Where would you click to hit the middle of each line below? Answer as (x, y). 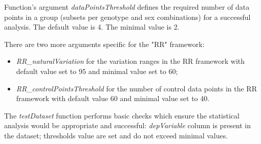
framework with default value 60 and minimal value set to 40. (113, 98)
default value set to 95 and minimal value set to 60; (97, 71)
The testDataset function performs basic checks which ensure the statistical (122, 115)
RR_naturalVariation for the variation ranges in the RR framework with (130, 61)
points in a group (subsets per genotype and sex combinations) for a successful (127, 17)
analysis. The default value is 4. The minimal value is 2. (92, 27)
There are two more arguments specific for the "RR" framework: (104, 44)
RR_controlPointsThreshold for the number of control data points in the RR (136, 88)
